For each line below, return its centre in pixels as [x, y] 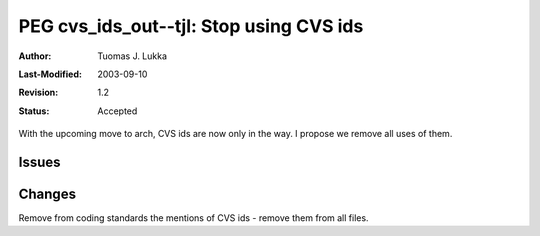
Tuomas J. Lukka [132, 56]
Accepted [117, 111]
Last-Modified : [50, 74]
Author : [35, 56]
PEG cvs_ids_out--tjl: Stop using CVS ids [191, 26]
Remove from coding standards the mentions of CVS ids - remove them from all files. [193, 218]
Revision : [38, 92]
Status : [34, 111]
